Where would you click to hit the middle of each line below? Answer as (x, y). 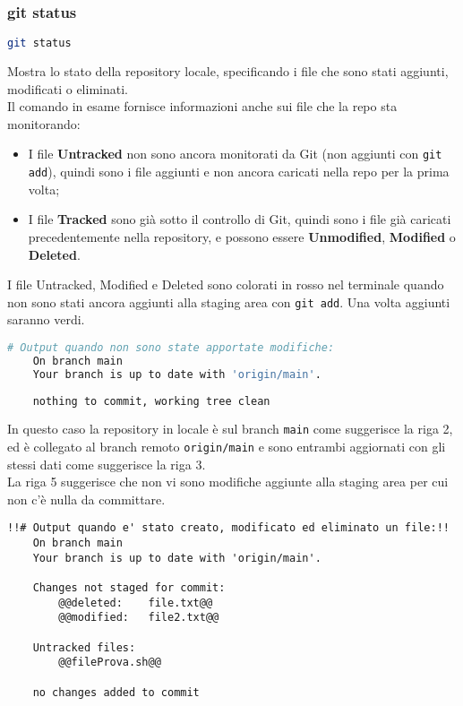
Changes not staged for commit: (129, 588)
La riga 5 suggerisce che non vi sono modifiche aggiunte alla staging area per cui (228, 482)
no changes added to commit (116, 692)
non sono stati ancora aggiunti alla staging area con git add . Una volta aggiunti (229, 301)
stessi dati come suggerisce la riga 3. (107, 464)
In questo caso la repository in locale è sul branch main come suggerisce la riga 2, (230, 429)
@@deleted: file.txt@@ (136, 603)
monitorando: (44, 123)
